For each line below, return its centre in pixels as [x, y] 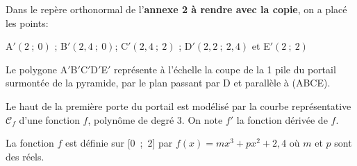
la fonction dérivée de [282, 119]
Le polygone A [37, 69]
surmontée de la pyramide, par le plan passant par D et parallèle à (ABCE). [168, 83]
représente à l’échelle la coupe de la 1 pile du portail [225, 69]
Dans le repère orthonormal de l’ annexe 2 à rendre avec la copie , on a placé [176, 9]
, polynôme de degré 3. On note [155, 119]
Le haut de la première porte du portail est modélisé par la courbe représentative [178, 105]
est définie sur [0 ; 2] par [119, 143]
